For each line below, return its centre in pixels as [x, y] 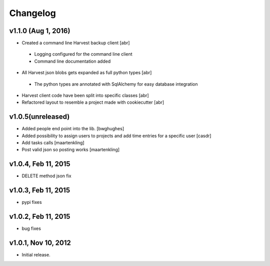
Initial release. [36, 255]
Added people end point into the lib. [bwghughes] [73, 129]
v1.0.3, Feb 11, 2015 [39, 190]
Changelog [32, 13]
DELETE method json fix [47, 176]
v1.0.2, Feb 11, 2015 [40, 217]
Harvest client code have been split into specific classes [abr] [85, 96]
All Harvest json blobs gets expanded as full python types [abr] [87, 73]
